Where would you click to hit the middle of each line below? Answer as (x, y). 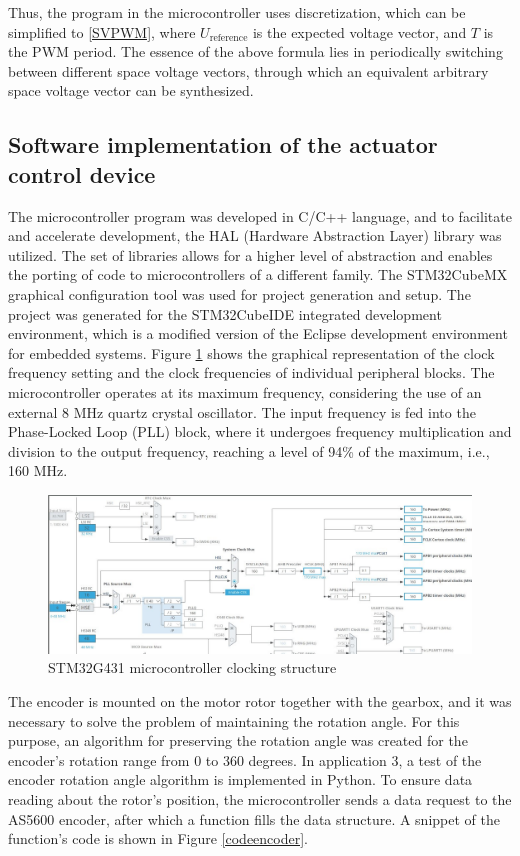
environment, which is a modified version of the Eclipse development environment (258, 333)
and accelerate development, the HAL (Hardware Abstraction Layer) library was (255, 235)
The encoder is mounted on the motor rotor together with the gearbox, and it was (260, 701)
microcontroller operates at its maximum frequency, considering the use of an (245, 391)
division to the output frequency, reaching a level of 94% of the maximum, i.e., (249, 450)
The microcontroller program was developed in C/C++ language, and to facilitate (260, 215)
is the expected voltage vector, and (359, 31)
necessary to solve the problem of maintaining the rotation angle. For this (234, 720)
